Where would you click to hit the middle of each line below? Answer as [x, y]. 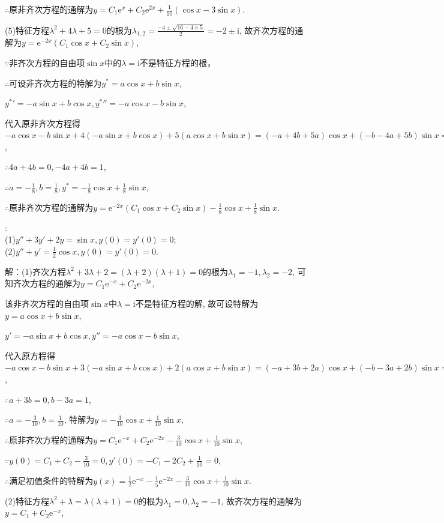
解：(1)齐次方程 [35, 271]
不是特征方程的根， [177, 62]
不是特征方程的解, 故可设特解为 [197, 303]
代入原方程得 [30, 355]
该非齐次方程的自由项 [47, 303]
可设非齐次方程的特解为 [55, 83]
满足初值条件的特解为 [51, 480]
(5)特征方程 [27, 30]
